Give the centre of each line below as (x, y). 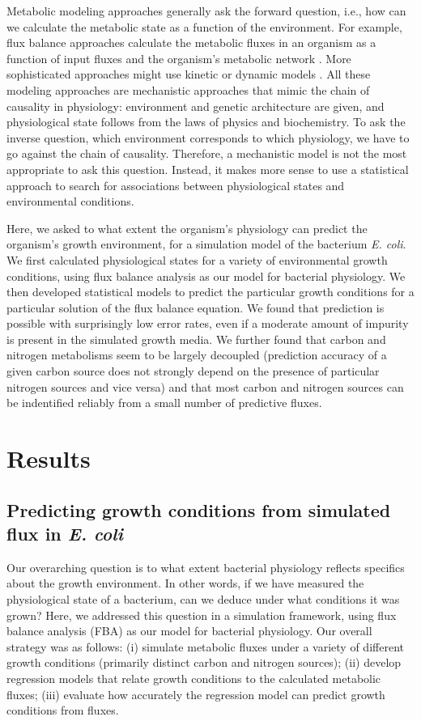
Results (49, 458)
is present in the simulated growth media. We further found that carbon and (196, 339)
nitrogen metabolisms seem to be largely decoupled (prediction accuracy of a (197, 355)
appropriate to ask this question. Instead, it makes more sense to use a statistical (208, 169)
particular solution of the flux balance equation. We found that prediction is (196, 307)
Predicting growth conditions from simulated (199, 509)
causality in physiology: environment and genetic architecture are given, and (196, 106)
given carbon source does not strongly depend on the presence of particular (193, 371)
